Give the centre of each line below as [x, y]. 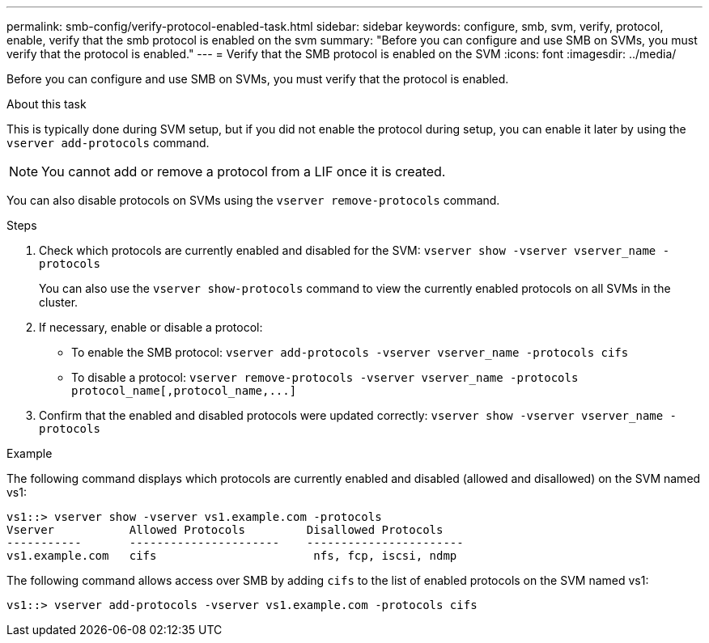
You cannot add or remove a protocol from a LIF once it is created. [244, 171]
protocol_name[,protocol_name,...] [184, 391]
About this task [47, 104]
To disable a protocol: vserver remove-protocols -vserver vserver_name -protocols [325, 377]
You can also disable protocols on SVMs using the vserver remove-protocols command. [253, 200]
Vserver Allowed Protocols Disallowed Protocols [225, 530]
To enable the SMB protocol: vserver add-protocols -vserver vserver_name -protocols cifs [350, 352]
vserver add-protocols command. [108, 143]
